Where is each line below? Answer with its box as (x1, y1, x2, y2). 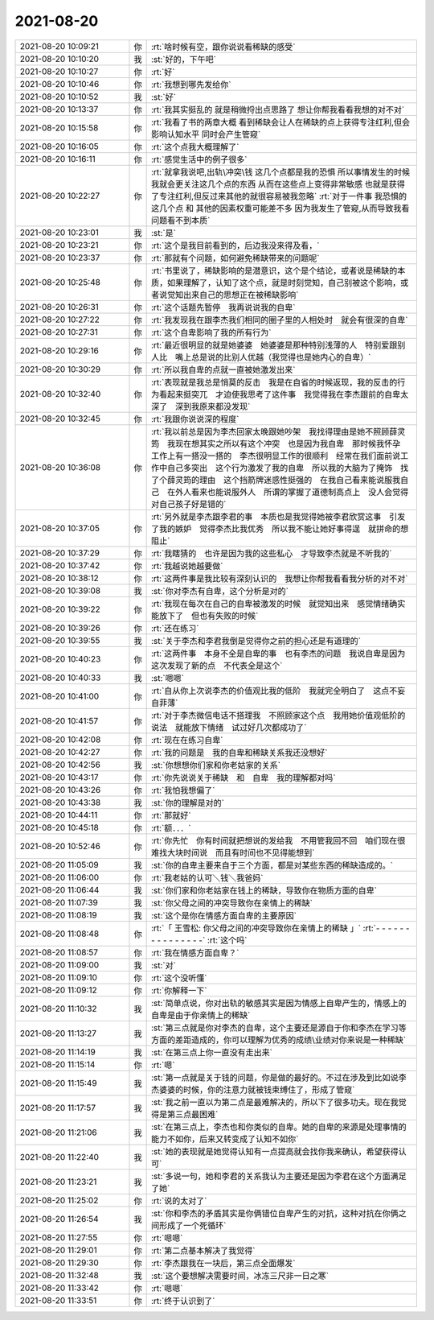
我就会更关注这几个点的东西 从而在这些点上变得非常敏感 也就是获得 (150, 178, 405, 189)
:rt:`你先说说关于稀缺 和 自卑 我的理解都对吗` (150, 772, 336, 783)
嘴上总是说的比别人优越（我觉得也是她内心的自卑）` (174, 351, 371, 362)
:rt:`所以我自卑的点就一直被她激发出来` (150, 364, 296, 375)
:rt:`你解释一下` (150, 984, 207, 996)
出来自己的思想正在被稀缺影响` (182, 289, 299, 300)
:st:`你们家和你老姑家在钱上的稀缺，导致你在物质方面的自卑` (150, 885, 378, 896)
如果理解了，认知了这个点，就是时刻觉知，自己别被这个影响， (166, 277, 401, 288)
